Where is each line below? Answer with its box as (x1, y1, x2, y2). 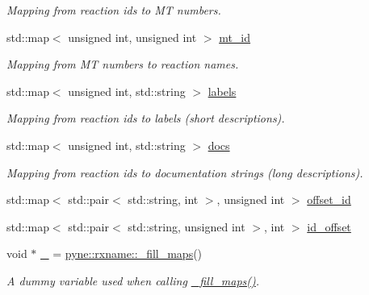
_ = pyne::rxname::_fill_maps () (40, 245, 203, 262)
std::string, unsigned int (128, 218, 245, 235)
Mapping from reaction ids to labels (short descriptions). (6, 110, 285, 127)
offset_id (307, 191, 351, 208)
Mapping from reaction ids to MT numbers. (6, 2, 221, 18)
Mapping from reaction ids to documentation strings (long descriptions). (6, 164, 363, 181)
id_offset (307, 218, 351, 235)
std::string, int (128, 191, 199, 208)
